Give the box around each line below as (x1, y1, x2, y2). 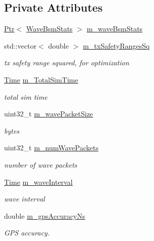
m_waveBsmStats (87, 23, 143, 34)
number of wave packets (4, 159, 78, 170)
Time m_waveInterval (4, 176, 73, 187)
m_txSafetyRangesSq (83, 40, 150, 51)
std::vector (4, 40, 36, 51)
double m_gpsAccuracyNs (4, 210, 86, 221)
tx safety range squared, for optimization (4, 57, 129, 68)
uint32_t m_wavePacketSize (4, 108, 93, 119)
